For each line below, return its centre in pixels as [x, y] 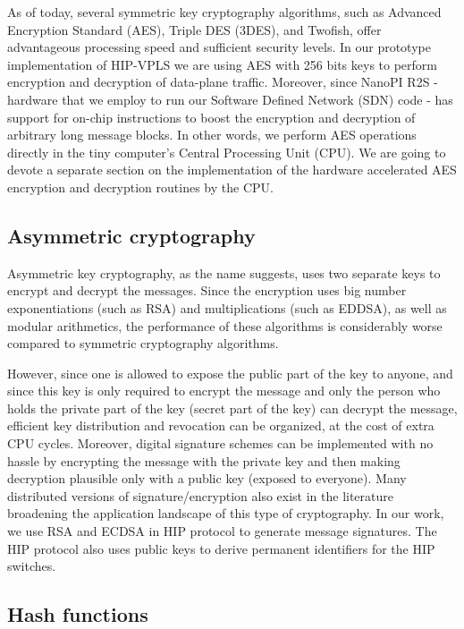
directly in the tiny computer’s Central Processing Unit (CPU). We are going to [227, 152]
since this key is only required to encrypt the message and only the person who [224, 391]
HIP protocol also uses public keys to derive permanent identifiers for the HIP [221, 548]
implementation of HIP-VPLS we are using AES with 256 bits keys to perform [223, 64]
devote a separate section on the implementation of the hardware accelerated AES [232, 170]
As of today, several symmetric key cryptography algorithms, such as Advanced [224, 12]
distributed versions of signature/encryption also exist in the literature [201, 495]
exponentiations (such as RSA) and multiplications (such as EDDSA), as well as [227, 307]
